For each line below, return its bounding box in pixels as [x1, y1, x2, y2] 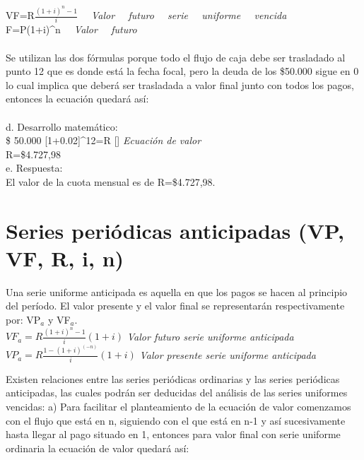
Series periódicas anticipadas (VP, [6, 216, 344, 244]
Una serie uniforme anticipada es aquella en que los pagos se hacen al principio [6, 284, 348, 299]
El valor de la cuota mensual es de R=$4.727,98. [6, 174, 216, 189]
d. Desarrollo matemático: [6, 119, 118, 134]
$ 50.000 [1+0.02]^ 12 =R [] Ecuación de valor [6, 133, 201, 148]
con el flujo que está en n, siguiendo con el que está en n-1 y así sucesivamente [6, 413, 346, 427]
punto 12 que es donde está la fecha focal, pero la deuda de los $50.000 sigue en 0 [6, 64, 359, 78]
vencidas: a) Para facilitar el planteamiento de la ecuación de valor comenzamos [6, 399, 351, 413]
